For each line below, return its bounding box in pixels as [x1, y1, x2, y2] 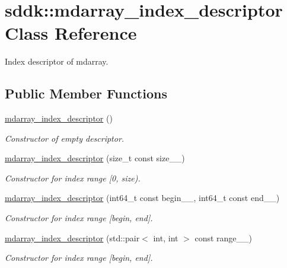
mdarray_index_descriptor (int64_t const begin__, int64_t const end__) [5, 192, 280, 204]
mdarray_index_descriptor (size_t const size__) [5, 152, 185, 164]
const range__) [194, 231, 253, 244]
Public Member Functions [5, 84, 167, 103]
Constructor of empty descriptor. [5, 132, 125, 144]
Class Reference [5, 21, 137, 45]
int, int [153, 231, 178, 244]
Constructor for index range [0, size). [5, 171, 141, 184]
